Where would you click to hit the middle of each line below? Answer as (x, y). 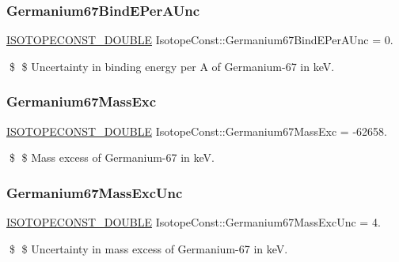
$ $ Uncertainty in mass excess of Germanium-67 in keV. (148, 248)
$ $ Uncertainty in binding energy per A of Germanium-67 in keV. (172, 66)
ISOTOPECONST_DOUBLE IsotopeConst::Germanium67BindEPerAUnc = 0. (200, 40)
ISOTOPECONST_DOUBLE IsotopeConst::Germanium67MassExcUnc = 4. (194, 222)
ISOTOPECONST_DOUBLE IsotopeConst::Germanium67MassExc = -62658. (197, 131)
